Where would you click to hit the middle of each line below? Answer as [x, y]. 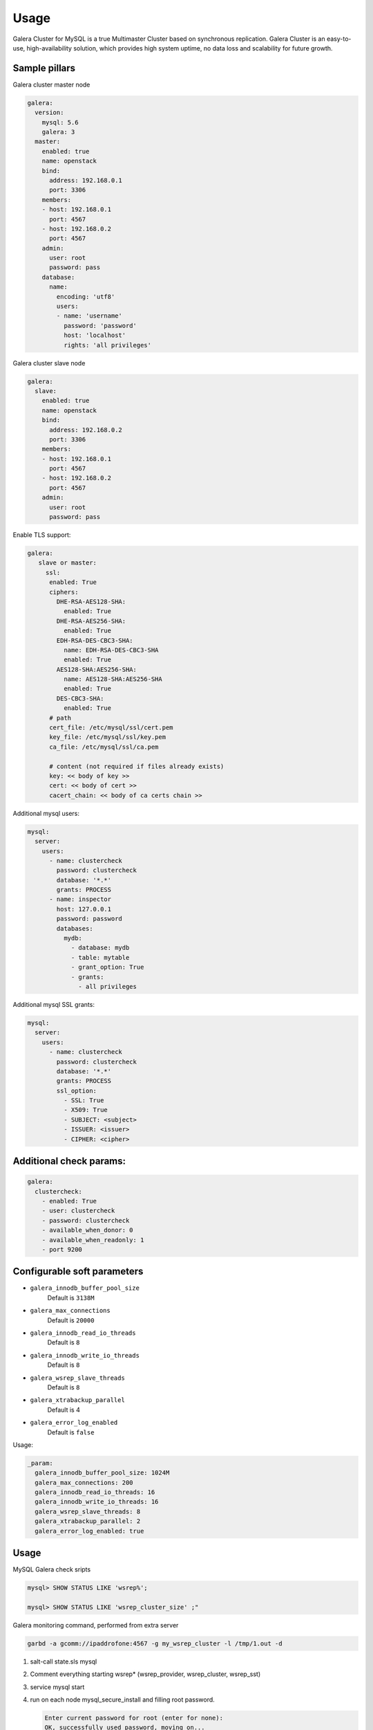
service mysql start [57, 1687]
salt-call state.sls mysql [64, 1661]
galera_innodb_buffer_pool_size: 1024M [102, 1473]
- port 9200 [62, 1249]
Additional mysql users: [46, 813]
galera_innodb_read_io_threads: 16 [95, 1492]
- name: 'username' [89, 316]
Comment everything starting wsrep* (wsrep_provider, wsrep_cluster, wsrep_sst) [145, 1674]
